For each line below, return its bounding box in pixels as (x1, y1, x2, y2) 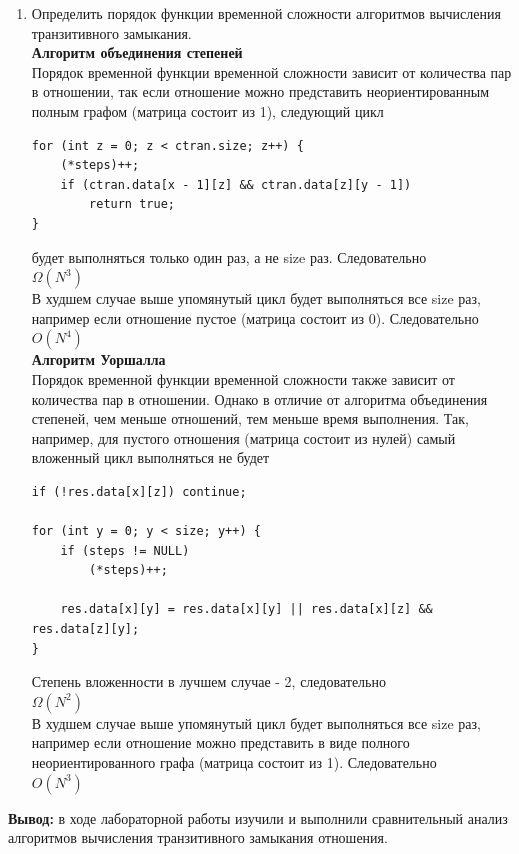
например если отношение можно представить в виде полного (31, 732, 410, 753)
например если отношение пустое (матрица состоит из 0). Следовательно (31, 307, 479, 328)
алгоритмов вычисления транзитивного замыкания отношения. (8, 827, 388, 848)
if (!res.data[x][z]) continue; (31, 484, 247, 499)
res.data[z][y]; (31, 622, 140, 637)
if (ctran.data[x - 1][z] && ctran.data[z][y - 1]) (60, 177, 412, 192)
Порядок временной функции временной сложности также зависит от (31, 368, 455, 389)
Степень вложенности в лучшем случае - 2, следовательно (31, 671, 386, 692)
